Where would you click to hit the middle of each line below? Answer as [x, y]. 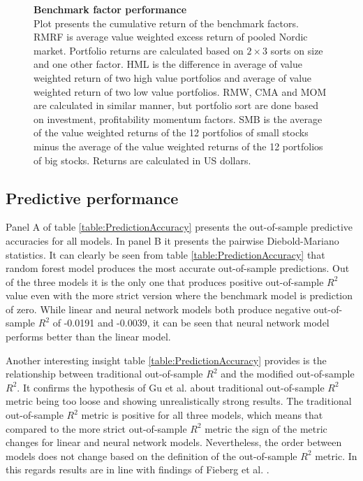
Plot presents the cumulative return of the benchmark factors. [166, 23]
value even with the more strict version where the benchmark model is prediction [179, 295]
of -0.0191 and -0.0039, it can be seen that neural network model [191, 323]
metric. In [336, 455]
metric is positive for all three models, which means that [202, 415]
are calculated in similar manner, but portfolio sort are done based [176, 105]
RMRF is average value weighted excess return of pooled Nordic [171, 37]
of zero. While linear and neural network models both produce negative [158, 309]
